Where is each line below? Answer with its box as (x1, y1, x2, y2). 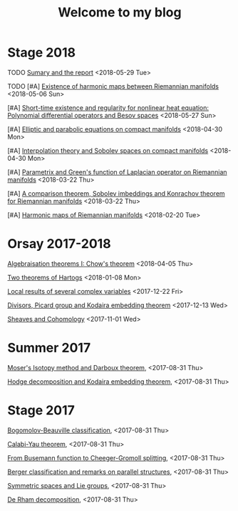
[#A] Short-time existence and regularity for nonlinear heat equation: (7, 103, 209, 111)
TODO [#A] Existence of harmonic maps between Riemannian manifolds (7, 81, 219, 90)
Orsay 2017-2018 (7, 236, 112, 252)
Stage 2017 (7, 402, 75, 418)
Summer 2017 (7, 340, 91, 356)
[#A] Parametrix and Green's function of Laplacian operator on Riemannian (7, 167, 227, 176)
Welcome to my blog (58, 4, 182, 21)
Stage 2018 (7, 44, 76, 61)
